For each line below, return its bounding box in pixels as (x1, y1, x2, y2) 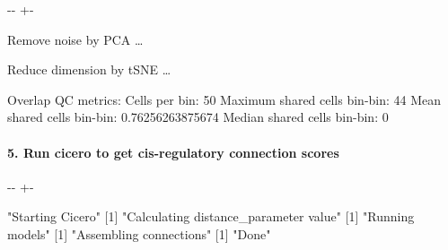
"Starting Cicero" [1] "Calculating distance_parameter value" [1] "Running (7, 207, 415, 226)
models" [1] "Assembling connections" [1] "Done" (7, 224, 271, 243)
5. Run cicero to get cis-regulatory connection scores (7, 142, 339, 161)
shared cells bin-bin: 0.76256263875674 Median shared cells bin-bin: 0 (7, 108, 389, 126)
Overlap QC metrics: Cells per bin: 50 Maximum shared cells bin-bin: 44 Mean (7, 90, 442, 108)
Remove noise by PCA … (7, 30, 144, 48)
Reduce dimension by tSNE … (7, 60, 171, 79)
